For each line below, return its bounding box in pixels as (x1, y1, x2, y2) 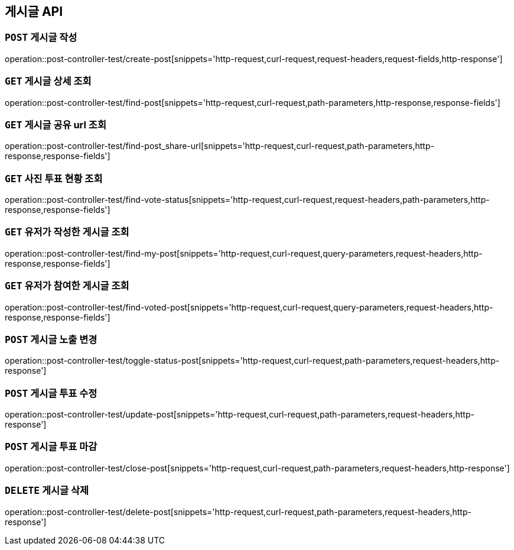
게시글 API (5, 4, 63, 19)
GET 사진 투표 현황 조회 (5, 172, 103, 185)
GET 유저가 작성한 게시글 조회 (5, 226, 129, 238)
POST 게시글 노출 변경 (5, 333, 97, 345)
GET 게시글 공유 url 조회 (5, 118, 106, 131)
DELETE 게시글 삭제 (5, 484, 89, 497)
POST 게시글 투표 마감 (5, 441, 97, 453)
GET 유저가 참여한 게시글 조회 (5, 280, 129, 292)
